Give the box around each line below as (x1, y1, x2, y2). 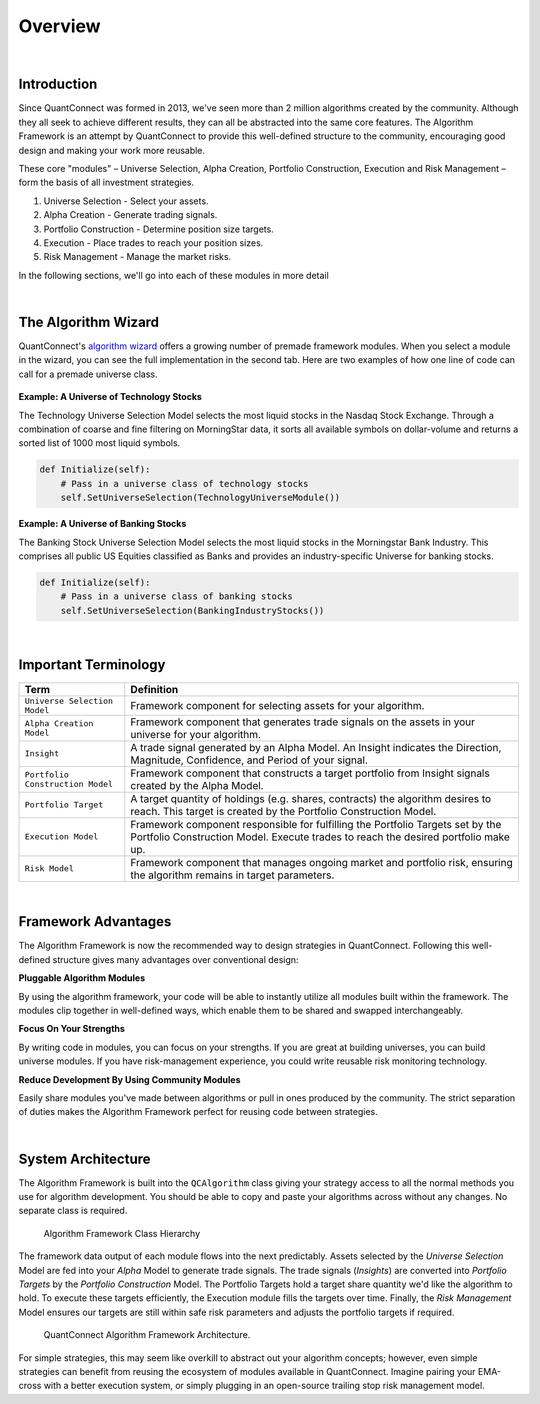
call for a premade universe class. (18, 368, 158, 380)
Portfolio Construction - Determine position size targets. (43, 223, 274, 235)
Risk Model (24, 863, 75, 874)
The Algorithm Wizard (18, 313, 160, 330)
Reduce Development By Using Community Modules (18, 1073, 241, 1085)
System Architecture (18, 1150, 151, 1167)
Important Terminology (18, 656, 166, 674)
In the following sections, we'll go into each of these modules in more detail (18, 269, 329, 281)
